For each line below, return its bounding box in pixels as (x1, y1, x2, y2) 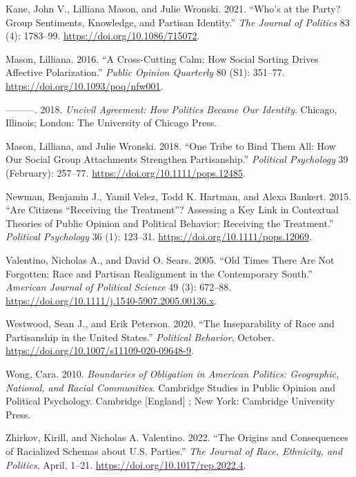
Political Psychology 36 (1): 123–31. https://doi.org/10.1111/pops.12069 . (6, 229, 313, 244)
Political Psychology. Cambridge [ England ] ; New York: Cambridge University (6, 393, 335, 408)
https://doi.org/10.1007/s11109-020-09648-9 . (6, 343, 194, 358)
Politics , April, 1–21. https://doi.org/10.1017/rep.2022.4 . (6, 457, 246, 471)
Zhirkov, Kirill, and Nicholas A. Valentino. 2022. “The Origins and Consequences (6, 430, 348, 445)
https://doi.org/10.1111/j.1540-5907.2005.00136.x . (6, 293, 217, 307)
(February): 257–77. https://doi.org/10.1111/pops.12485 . (6, 165, 246, 179)
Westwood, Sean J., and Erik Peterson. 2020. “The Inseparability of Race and (6, 316, 335, 331)
